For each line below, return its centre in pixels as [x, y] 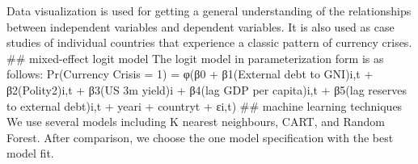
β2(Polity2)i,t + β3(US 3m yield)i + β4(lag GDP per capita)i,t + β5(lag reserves [207, 89]
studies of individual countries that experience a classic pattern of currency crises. [209, 42]
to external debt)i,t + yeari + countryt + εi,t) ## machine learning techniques [205, 105]
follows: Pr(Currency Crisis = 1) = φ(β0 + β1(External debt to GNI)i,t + [190, 74]
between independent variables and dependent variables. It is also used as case [201, 26]
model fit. [30, 153]
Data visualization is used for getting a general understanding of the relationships [209, 11]
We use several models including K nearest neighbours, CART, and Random [196, 122]
